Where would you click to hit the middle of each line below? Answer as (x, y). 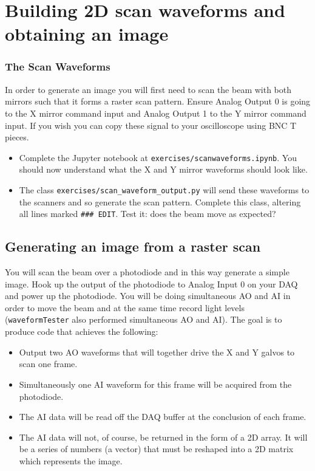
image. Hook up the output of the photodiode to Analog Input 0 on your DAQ (151, 284)
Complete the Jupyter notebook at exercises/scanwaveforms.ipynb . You (158, 157)
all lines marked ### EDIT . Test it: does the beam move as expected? (147, 214)
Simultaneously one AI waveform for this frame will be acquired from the (155, 384)
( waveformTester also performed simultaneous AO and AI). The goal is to (144, 319)
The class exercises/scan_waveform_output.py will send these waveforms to (164, 190)
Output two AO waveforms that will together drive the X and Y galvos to (157, 352)
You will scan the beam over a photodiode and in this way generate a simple (147, 272)
